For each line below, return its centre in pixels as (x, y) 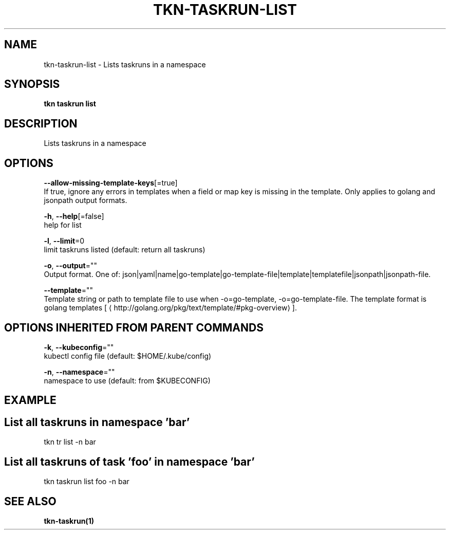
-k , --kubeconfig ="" (79, 347)
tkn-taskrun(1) (69, 521)
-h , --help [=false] (74, 216)
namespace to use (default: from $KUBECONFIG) (127, 380)
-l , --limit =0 (64, 241)
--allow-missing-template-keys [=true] (111, 183)
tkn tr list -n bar (70, 442)
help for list (63, 225)
